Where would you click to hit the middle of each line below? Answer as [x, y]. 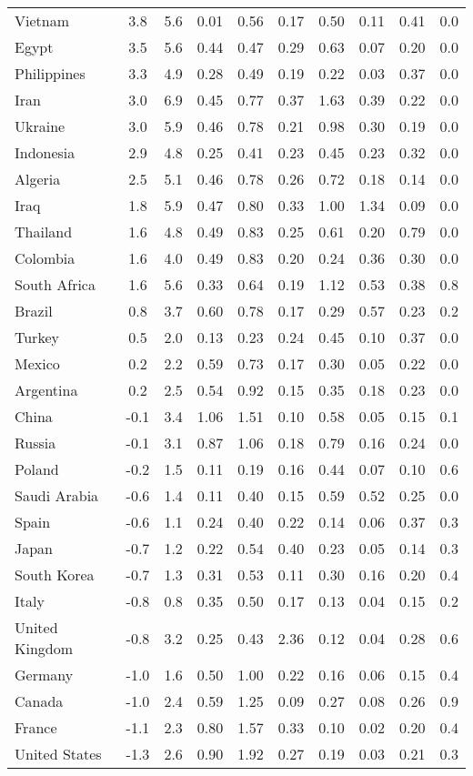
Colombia [45, 258]
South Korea [55, 574]
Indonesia [45, 152]
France [36, 727]
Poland [37, 469]
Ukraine [40, 126]
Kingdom [44, 648]
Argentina [46, 390]
